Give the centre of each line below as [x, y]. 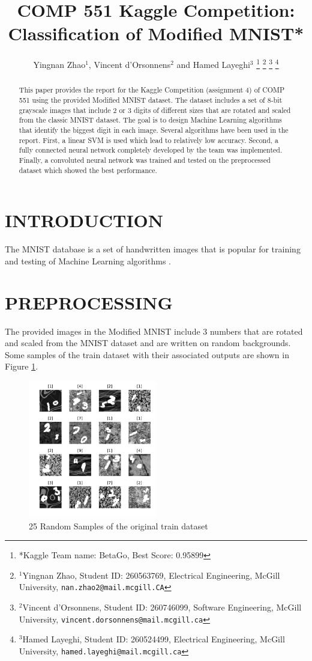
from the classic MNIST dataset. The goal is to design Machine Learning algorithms [150, 120]
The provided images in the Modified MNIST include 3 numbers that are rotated [154, 331]
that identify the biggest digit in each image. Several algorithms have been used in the [154, 129]
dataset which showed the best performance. [88, 170]
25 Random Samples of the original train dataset [118, 525]
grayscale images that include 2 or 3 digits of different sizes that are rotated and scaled [155, 110]
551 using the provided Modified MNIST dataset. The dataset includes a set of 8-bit [151, 100]
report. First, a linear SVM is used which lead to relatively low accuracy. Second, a [149, 140]
